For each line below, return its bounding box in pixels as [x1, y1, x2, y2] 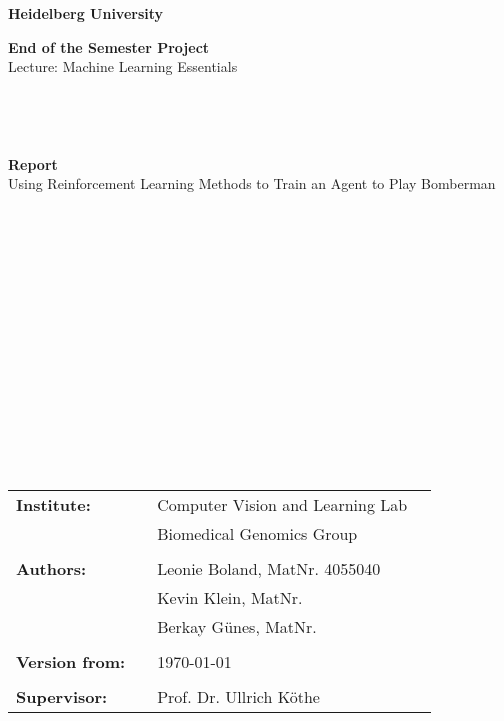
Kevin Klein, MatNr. [157, 586, 303, 610]
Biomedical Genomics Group [157, 522, 358, 546]
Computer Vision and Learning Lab [157, 493, 408, 517]
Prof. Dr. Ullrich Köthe [157, 685, 320, 709]
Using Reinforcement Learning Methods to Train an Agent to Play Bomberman [8, 173, 496, 194]
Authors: [16, 557, 87, 581]
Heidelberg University [8, 2, 164, 23]
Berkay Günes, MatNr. [157, 615, 317, 639]
